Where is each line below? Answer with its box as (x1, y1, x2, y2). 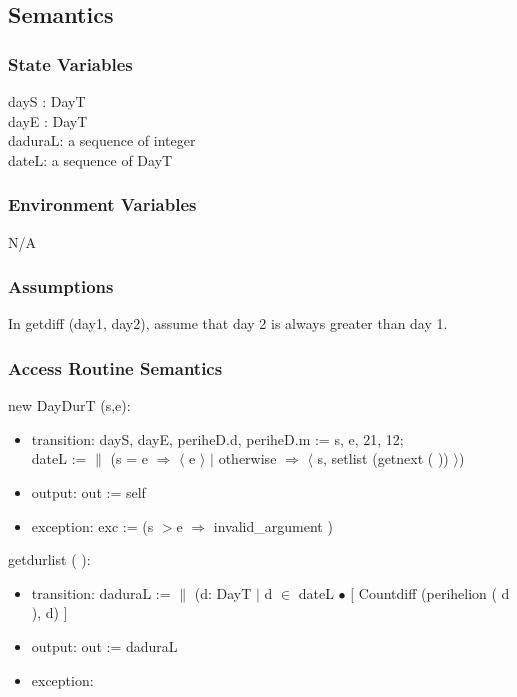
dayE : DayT (8, 110, 88, 131)
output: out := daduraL (31, 635, 178, 656)
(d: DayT (194, 582, 252, 603)
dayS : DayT (8, 91, 86, 111)
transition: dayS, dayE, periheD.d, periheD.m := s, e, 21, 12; (31, 428, 404, 449)
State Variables (8, 51, 133, 76)
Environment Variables (8, 192, 197, 217)
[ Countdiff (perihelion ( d (350, 582, 510, 603)
